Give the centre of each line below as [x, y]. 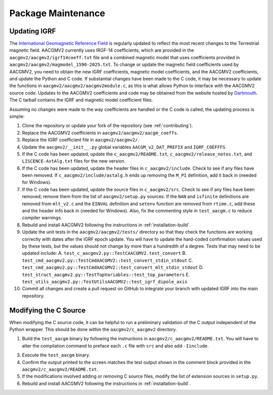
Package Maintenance [57, 13]
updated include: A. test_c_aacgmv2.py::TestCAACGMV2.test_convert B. [104, 253]
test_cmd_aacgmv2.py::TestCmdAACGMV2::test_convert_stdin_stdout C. [107, 260]
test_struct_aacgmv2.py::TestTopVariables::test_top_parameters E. [106, 274]
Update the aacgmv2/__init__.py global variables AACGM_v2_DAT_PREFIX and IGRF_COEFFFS [124, 147]
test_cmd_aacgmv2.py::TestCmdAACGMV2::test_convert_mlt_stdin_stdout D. [113, 267]
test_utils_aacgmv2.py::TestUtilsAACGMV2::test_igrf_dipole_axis [105, 282]
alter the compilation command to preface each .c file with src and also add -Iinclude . [116, 346]
